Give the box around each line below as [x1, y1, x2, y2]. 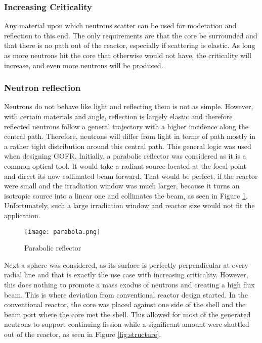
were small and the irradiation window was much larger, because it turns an [4, 180, 240, 191]
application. [4, 210, 40, 220]
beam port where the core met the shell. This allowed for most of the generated [4, 309, 251, 319]
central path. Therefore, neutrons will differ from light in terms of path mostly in [4, 131, 256, 141]
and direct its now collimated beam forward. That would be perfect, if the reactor [4, 170, 258, 181]
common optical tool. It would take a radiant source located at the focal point [4, 160, 246, 171]
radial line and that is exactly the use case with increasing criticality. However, [4, 269, 248, 280]
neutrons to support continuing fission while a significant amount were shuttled [4, 319, 249, 329]
